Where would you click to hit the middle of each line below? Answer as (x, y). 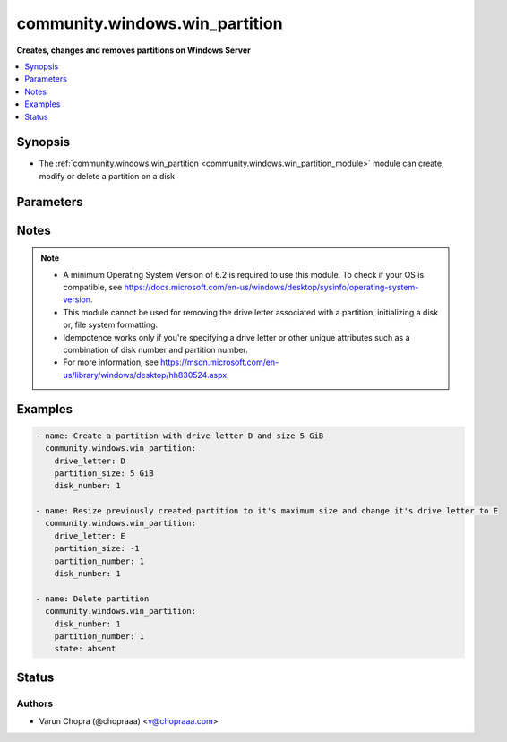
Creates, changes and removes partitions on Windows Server (133, 50)
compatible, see (93, 287)
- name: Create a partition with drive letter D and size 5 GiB (180, 436)
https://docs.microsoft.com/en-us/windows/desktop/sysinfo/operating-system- (271, 287)
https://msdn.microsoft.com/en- (219, 362)
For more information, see (111, 362)
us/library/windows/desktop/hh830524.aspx (145, 375)
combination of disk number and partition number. (155, 349)
